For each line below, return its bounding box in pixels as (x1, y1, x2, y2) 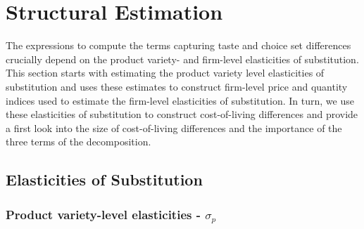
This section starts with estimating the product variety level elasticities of (6, 65, 325, 80)
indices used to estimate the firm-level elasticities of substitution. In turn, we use (6, 93, 354, 107)
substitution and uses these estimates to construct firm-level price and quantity (6, 79, 348, 93)
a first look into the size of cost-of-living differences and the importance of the (6, 120, 342, 135)
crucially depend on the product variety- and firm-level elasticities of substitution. (6, 51, 359, 66)
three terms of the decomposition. (6, 134, 151, 149)
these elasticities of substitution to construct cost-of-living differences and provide (6, 107, 358, 122)
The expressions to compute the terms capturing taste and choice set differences (6, 38, 351, 53)
